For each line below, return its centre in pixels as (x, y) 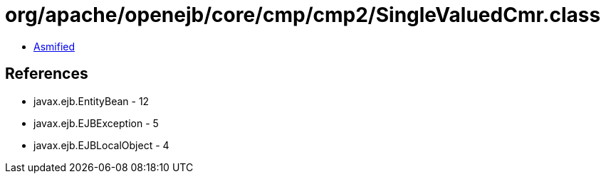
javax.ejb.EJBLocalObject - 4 (101, 145)
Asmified (54, 46)
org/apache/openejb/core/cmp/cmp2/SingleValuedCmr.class (303, 15)
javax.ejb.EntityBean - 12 (92, 101)
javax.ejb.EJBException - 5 (96, 123)
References (47, 74)
